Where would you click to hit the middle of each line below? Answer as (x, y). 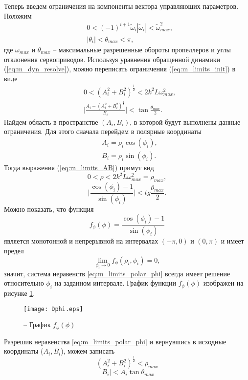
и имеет (232, 241)
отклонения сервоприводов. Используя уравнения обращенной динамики (112, 59)
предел (14, 250)
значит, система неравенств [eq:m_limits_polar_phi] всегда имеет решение (117, 273)
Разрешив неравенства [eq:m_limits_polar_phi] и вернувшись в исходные (115, 341)
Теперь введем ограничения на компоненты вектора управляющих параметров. (121, 6)
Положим (18, 15)
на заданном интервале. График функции (115, 283)
